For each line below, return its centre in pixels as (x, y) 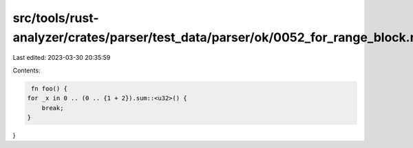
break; (53, 108)
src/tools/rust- (56, 18)
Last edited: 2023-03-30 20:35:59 (62, 58)
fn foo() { (50, 88)
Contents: (27, 70)
